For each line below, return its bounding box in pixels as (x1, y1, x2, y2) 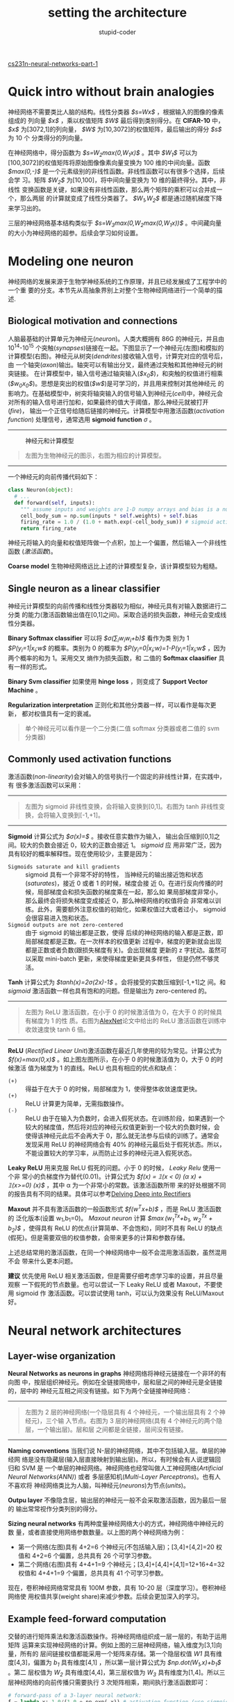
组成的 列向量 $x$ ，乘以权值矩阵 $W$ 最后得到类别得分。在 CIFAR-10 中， (8, 116, 224, 124)
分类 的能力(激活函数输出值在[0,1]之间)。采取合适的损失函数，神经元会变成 (8, 611, 221, 618)
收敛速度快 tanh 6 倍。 (24, 1025, 90, 1034)
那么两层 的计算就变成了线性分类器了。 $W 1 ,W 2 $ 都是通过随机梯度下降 (19, 194, 223, 204)
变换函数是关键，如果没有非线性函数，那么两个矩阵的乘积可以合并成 (21, 185, 217, 194)
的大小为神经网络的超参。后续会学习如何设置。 (8, 229, 142, 237)
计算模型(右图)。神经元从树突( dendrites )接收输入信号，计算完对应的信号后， (8, 352, 226, 360)
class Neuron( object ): (8, 487, 74, 494)
